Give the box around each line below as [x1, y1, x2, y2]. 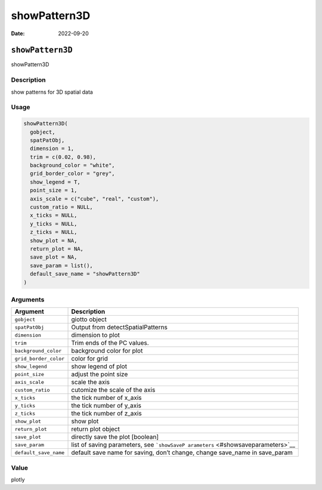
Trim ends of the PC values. [71, 339, 149, 347]
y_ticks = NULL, [30, 220, 78, 227]
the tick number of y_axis [71, 402, 141, 410]
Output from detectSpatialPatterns [71, 323, 168, 331]
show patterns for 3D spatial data [11, 88, 94, 95]
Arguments [11, 295, 45, 304]
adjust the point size [71, 370, 128, 378]
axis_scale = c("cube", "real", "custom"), [30, 195, 159, 202]
